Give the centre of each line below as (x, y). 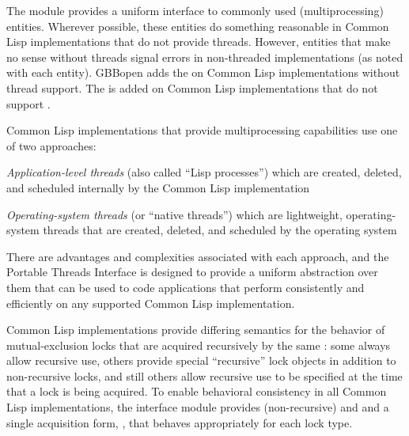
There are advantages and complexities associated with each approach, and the (198, 256)
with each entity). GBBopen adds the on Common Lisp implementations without (203, 72)
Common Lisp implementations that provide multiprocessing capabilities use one (202, 130)
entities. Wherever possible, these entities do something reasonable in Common (198, 26)
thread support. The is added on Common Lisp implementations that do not (192, 87)
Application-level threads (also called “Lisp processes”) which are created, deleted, (204, 172)
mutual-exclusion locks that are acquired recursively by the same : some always (199, 345)
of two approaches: (51, 145)
